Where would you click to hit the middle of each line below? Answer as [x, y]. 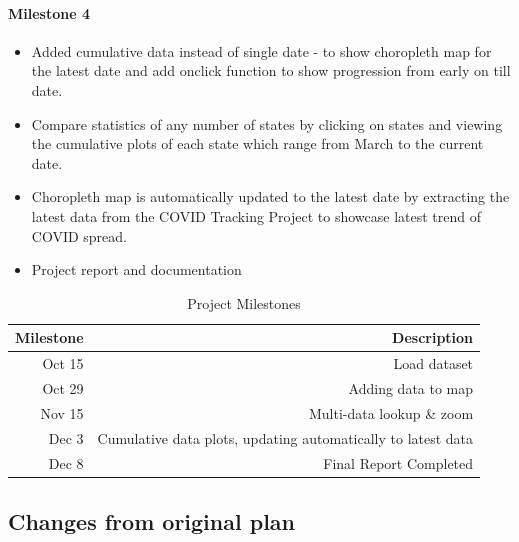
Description [433, 337]
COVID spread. [79, 235]
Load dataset [433, 363]
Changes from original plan [151, 521]
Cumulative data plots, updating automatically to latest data [285, 437]
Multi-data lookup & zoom [391, 412]
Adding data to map [411, 388]
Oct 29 [63, 388]
